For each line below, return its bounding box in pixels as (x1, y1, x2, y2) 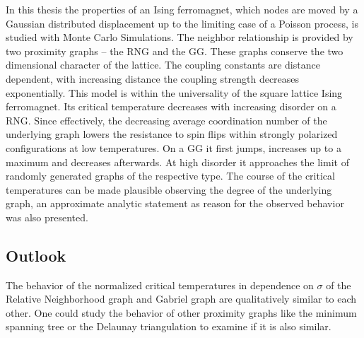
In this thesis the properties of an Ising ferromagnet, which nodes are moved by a (6, 2, 358, 16)
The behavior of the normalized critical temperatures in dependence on (6, 277, 314, 292)
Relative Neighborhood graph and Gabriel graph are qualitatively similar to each (6, 291, 357, 306)
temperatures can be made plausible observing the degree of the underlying (6, 182, 332, 197)
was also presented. (6, 209, 88, 224)
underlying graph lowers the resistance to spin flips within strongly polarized (6, 127, 338, 141)
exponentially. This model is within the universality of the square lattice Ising (6, 85, 343, 100)
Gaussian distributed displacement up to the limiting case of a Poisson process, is (6, 16, 358, 30)
